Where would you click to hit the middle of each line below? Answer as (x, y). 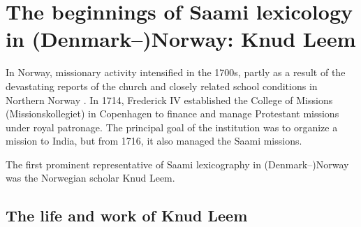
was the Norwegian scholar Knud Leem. (90, 178)
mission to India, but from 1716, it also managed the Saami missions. (154, 141)
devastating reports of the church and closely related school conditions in (162, 86)
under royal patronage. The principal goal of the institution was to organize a (172, 127)
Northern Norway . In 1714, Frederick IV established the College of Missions (169, 100)
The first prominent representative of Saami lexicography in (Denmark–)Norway (177, 164)
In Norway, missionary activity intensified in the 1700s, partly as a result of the (176, 72)
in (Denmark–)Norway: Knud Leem (181, 39)
